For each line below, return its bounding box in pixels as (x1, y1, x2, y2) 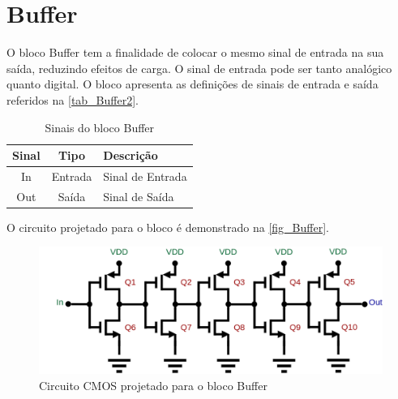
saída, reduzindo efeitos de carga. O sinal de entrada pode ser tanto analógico (6, 59, 392, 76)
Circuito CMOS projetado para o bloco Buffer (39, 376, 267, 393)
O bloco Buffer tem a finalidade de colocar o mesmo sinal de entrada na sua (6, 44, 384, 61)
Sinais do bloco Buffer (45, 118, 155, 135)
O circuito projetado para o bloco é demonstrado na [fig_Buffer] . (6, 218, 329, 235)
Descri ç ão (103, 147, 158, 164)
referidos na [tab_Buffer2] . (6, 91, 139, 108)
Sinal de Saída (103, 187, 174, 204)
